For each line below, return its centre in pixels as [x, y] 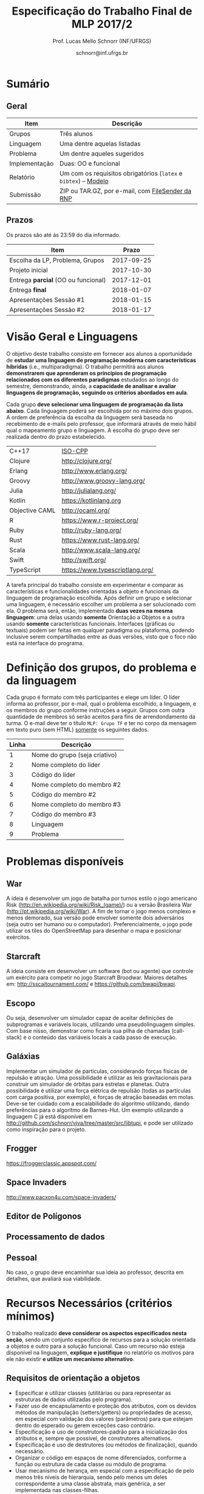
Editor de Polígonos [44, 1216]
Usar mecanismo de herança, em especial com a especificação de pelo [104, 1470]
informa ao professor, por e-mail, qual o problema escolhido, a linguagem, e [101, 704]
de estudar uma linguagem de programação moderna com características [101, 360]
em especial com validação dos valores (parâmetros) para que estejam [104, 1418]
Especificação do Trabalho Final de [102, 11]
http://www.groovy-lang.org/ [103, 481]
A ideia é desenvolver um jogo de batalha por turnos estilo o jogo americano [102, 898]
